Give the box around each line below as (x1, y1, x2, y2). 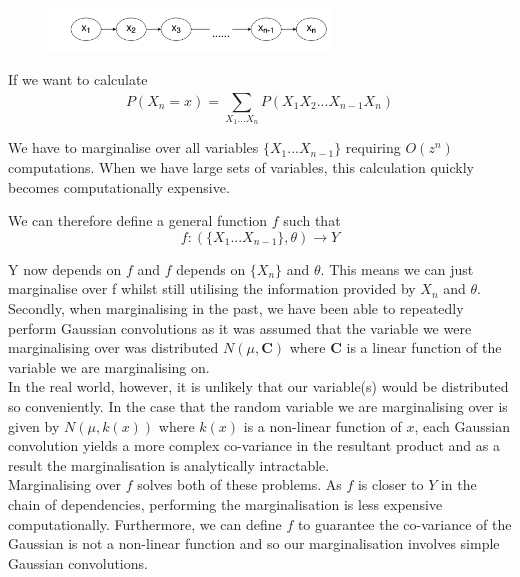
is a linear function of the (346, 337, 502, 358)
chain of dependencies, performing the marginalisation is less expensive (8, 493, 443, 514)
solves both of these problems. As (137, 474, 342, 495)
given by (8, 415, 60, 436)
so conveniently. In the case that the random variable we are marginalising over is (8, 395, 508, 416)
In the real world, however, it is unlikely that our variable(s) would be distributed (8, 376, 509, 397)
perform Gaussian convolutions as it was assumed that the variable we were (8, 317, 472, 338)
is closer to (357, 474, 424, 495)
